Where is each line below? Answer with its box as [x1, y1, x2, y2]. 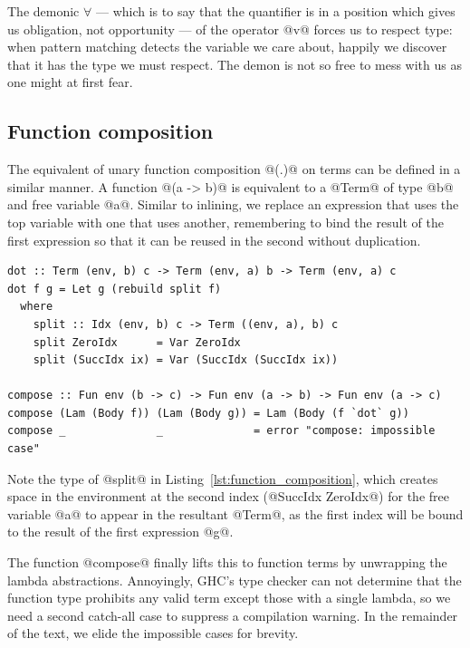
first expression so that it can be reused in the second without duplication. [7, 230, 421, 249]
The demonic [7, 2, 80, 20]
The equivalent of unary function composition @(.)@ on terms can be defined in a [7, 160, 461, 179]
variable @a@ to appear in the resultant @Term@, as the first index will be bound [7, 504, 464, 523]
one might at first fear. [7, 73, 133, 92]
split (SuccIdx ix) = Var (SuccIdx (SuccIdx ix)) [33, 353, 339, 367]
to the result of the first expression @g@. [7, 522, 234, 541]
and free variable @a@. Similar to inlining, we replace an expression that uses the [7, 195, 459, 214]
